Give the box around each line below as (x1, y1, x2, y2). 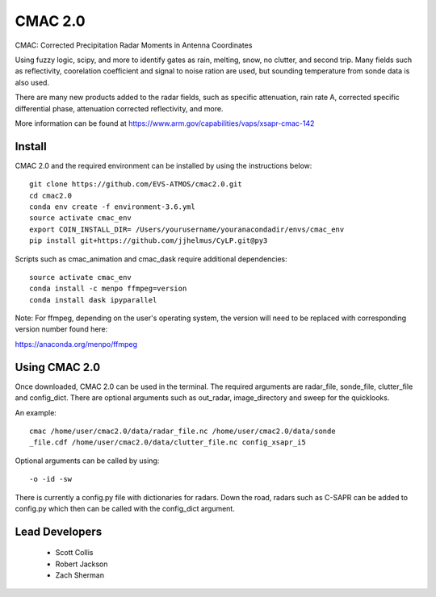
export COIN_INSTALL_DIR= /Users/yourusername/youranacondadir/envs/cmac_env (29, 224, 345, 234)
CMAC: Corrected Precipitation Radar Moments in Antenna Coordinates (15, 40, 253, 50)
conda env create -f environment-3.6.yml (29, 202, 195, 211)
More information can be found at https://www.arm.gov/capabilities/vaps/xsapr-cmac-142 (15, 118, 315, 128)
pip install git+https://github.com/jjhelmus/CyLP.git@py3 (29, 236, 268, 245)
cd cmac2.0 (29, 190, 73, 200)
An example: (15, 407, 57, 417)
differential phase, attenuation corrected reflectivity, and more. (15, 103, 224, 113)
